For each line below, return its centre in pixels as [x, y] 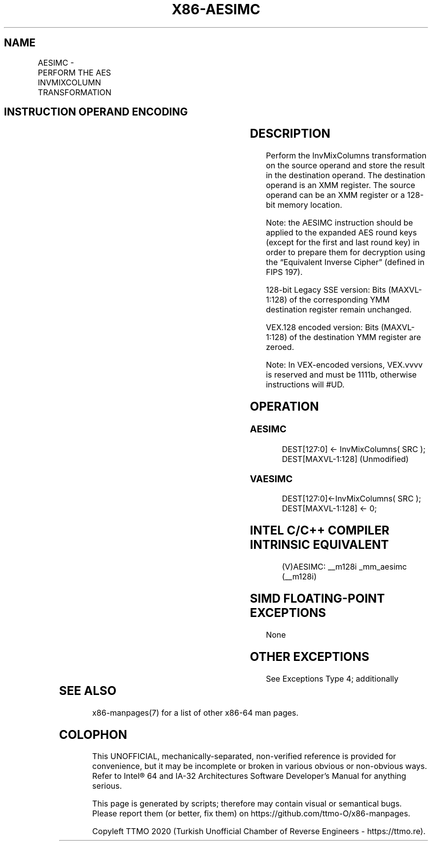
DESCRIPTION [290, 134]
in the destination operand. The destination [346, 175]
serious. [107, 786]
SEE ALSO [88, 691]
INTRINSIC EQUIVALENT [319, 545]
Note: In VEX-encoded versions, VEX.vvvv [344, 365]
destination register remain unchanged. [339, 310]
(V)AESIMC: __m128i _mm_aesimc [344, 567]
